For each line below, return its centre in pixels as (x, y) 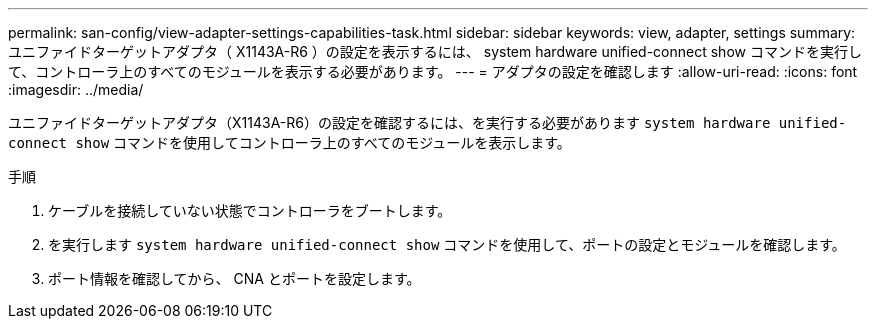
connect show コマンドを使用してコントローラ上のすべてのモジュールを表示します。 (289, 142)
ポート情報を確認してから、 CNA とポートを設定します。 (234, 278)
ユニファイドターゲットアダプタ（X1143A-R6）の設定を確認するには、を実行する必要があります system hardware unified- (427, 122)
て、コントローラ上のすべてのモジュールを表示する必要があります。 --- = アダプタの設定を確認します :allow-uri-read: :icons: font (433, 71)
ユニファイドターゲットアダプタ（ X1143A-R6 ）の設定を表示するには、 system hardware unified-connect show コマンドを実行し (435, 51)
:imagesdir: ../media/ (76, 89)
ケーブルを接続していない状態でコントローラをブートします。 (250, 210)
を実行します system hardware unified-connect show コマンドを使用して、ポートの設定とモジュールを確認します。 (447, 244)
